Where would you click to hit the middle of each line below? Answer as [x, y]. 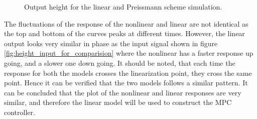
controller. [20, 112]
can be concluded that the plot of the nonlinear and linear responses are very [123, 92]
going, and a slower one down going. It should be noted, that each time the [120, 63]
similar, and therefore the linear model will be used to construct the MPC [118, 102]
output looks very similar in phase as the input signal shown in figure [111, 43]
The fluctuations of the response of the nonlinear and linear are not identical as [126, 23]
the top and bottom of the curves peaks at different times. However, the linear [124, 33]
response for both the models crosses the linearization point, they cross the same [128, 73]
